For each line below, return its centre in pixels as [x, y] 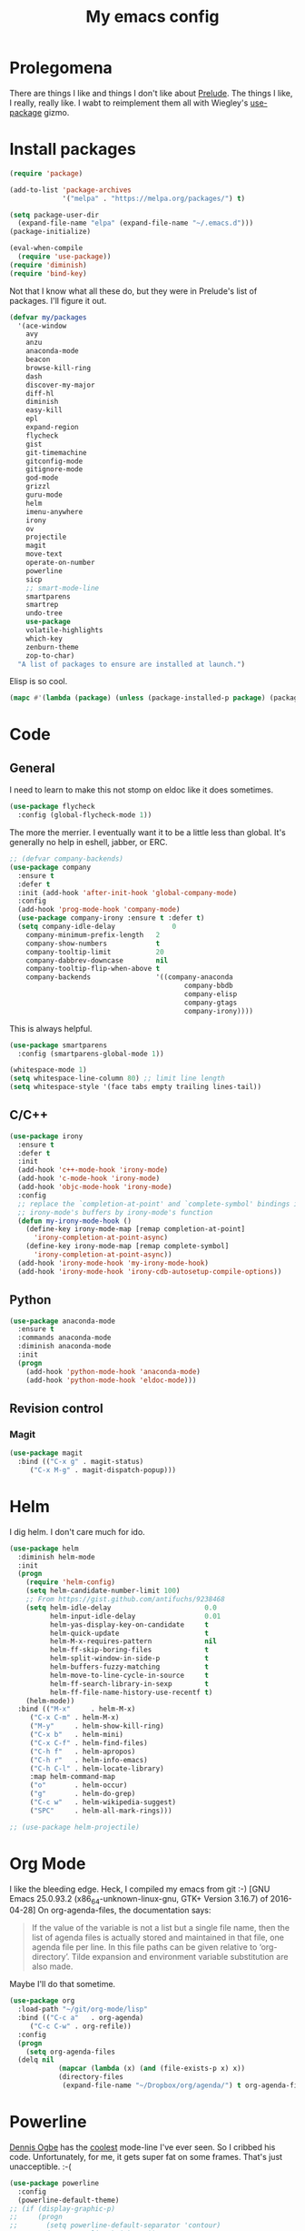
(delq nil [36, 2060]
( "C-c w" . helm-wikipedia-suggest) [103, 1802]
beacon [38, 359]
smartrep [42, 605]
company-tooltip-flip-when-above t [93, 969]
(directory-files [91, 2077]
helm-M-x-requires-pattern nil [133, 1641]
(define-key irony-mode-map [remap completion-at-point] [136, 1229]
